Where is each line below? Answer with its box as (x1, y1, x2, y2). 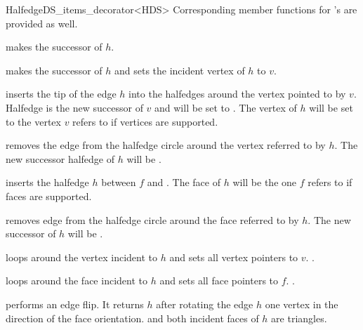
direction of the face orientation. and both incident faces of (6, 310, 259, 325)
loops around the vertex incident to (6, 249, 158, 264)
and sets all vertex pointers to (169, 249, 298, 264)
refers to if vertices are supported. (72, 114, 218, 128)
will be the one (232, 175, 297, 190)
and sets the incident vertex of (114, 62, 245, 77)
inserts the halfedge (6, 175, 89, 190)
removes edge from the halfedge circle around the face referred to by (6, 212, 299, 227)
